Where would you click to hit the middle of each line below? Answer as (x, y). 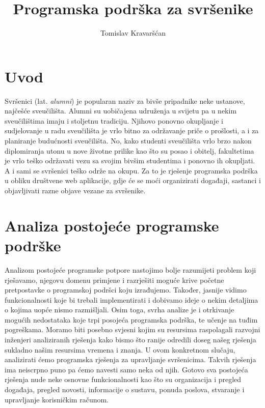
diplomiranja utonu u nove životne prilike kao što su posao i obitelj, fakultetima (129, 150)
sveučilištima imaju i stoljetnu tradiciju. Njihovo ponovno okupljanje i (114, 120)
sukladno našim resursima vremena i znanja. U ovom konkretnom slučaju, (120, 349)
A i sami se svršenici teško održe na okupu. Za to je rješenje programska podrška (131, 170)
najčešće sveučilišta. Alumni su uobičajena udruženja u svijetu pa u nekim (121, 111)
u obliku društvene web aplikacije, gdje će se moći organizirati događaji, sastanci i (133, 180)
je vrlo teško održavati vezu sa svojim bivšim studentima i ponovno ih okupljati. (130, 161)
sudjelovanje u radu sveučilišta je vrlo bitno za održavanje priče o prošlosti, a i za (132, 130)
